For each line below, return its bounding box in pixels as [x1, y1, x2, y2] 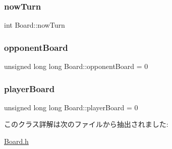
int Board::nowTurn [4, 20, 65, 30]
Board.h [4, 136, 29, 146]
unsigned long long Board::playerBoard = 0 [4, 102, 138, 112]
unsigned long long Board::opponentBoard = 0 [4, 61, 148, 71]
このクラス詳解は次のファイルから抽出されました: [4, 119, 168, 129]
